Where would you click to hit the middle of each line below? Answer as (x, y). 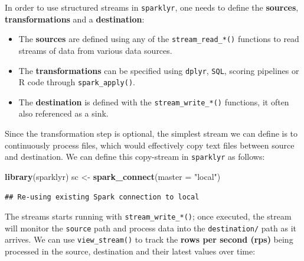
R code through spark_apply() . (77, 82)
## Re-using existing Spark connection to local (102, 197)
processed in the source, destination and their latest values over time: (130, 251)
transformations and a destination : (75, 19)
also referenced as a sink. (63, 113)
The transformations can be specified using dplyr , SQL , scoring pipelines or (159, 70)
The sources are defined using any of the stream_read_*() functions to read (159, 39)
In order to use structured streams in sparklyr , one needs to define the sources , (152, 7)
